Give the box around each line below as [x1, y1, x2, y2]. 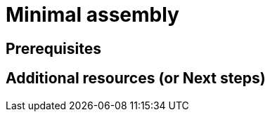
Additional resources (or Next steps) [6, 69, 266, 88]
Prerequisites [6, 39, 101, 57]
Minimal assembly [6, 3, 179, 27]
